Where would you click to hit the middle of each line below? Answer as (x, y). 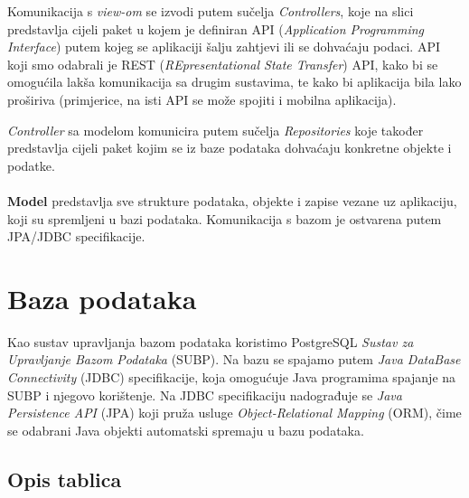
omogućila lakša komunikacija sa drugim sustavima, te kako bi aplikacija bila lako (234, 82)
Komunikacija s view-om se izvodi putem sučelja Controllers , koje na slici (211, 11)
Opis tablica (65, 479)
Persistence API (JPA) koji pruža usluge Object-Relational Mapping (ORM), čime (234, 413)
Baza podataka (102, 298)
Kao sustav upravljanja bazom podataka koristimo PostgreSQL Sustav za (211, 341)
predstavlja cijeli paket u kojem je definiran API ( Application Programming (216, 28)
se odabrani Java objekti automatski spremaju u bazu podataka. (186, 430)
